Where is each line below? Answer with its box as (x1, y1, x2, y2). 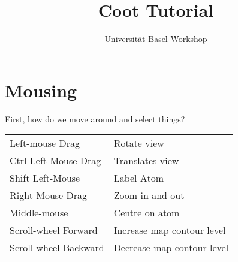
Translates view (113, 153, 179, 168)
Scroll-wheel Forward (10, 223, 98, 237)
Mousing (5, 77, 77, 102)
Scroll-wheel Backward (10, 240, 104, 255)
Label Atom (113, 171, 164, 185)
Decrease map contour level (113, 240, 229, 255)
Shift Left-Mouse (10, 171, 80, 185)
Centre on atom (113, 206, 180, 220)
